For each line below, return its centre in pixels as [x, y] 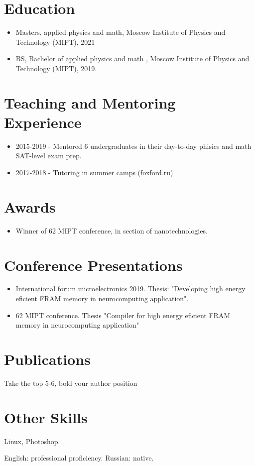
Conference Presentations [93, 265]
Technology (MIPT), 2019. [56, 68]
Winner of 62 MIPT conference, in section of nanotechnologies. [112, 230]
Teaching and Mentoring [90, 102]
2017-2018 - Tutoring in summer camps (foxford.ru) [94, 172]
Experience [43, 122]
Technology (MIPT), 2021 [55, 42]
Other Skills [46, 417]
